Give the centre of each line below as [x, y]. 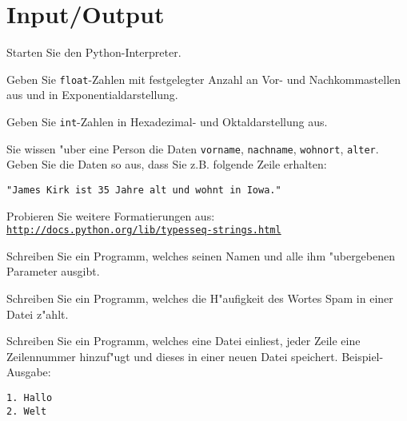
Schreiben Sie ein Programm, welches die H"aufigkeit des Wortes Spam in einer [200, 298]
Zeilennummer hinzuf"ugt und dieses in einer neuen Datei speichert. [172, 356]
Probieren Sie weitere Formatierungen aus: [111, 215]
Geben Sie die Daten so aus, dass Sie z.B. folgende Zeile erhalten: [167, 164]
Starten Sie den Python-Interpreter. [94, 52]
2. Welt [27, 411]
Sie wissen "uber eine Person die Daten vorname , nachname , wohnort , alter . [193, 148]
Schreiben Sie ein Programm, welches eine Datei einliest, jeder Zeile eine [184, 341]
